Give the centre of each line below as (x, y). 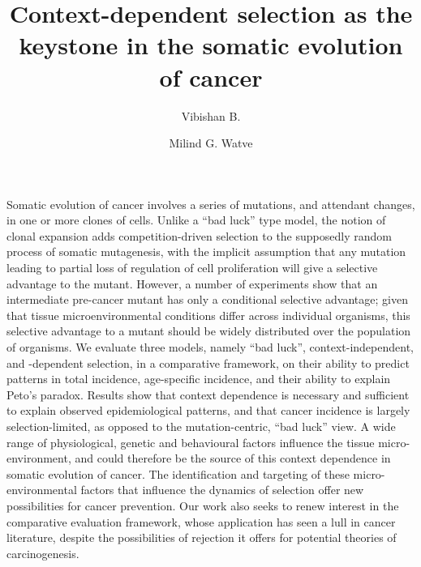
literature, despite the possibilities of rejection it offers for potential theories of (202, 537)
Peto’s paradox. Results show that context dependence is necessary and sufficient (208, 394)
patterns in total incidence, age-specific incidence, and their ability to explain (199, 379)
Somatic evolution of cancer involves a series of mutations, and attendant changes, (211, 204)
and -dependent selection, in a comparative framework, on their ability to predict (208, 362)
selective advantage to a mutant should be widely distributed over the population (209, 331)
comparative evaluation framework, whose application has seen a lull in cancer (201, 521)
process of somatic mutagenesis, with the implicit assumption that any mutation (206, 252)
